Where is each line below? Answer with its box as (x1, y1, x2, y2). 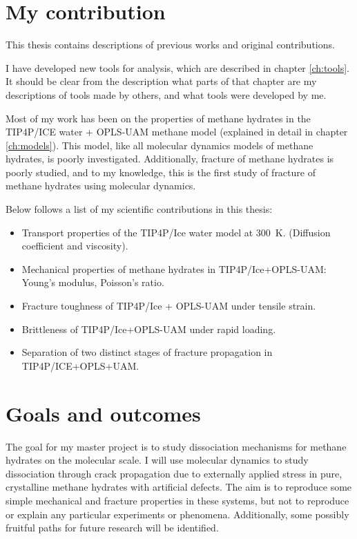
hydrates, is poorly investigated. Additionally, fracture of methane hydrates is (6, 151, 334, 166)
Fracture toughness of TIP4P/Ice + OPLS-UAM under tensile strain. (21, 299, 316, 313)
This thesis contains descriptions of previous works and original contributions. (6, 37, 335, 52)
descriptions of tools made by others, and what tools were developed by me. (6, 87, 327, 102)
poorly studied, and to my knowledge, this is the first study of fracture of (6, 164, 316, 179)
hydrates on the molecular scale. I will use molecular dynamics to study (6, 453, 309, 467)
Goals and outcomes (6, 399, 201, 427)
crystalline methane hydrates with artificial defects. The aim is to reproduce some (6, 480, 352, 494)
